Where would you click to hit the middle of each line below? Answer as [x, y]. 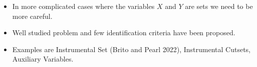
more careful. [32, 16]
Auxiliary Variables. [43, 59]
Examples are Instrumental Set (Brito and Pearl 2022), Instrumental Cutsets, [132, 49]
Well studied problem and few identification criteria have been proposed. [124, 33]
